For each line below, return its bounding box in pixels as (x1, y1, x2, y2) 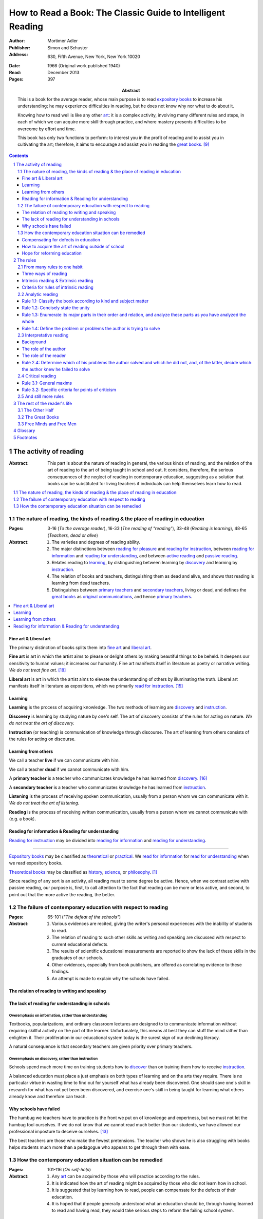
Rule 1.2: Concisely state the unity (22, 305, 90, 311)
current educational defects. (52, 941, 109, 947)
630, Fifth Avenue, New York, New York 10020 (47, 54, 141, 59)
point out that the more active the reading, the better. (9, 891, 115, 897)
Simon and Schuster (47, 44, 88, 51)
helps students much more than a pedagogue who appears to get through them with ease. (9, 1144, 190, 1150)
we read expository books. (9, 860, 63, 866)
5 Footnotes (13, 434, 38, 440)
